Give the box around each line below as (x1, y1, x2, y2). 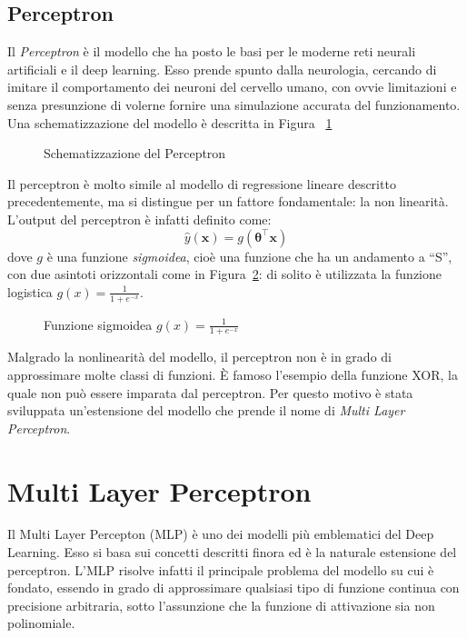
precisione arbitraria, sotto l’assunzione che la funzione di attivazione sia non (7, 595, 435, 614)
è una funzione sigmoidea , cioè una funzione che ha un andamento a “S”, (46, 246, 452, 265)
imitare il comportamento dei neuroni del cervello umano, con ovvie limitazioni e (7, 77, 457, 96)
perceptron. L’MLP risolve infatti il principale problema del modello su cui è (7, 560, 434, 579)
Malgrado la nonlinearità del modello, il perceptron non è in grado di (7, 347, 392, 366)
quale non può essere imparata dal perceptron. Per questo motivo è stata (7, 383, 413, 402)
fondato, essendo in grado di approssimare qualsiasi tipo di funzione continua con (7, 578, 460, 597)
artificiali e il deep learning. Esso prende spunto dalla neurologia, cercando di (7, 59, 437, 78)
